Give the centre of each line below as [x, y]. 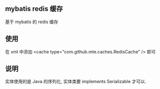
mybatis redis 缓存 [34, 9]
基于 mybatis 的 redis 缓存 [32, 22]
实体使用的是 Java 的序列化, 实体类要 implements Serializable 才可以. [76, 82]
